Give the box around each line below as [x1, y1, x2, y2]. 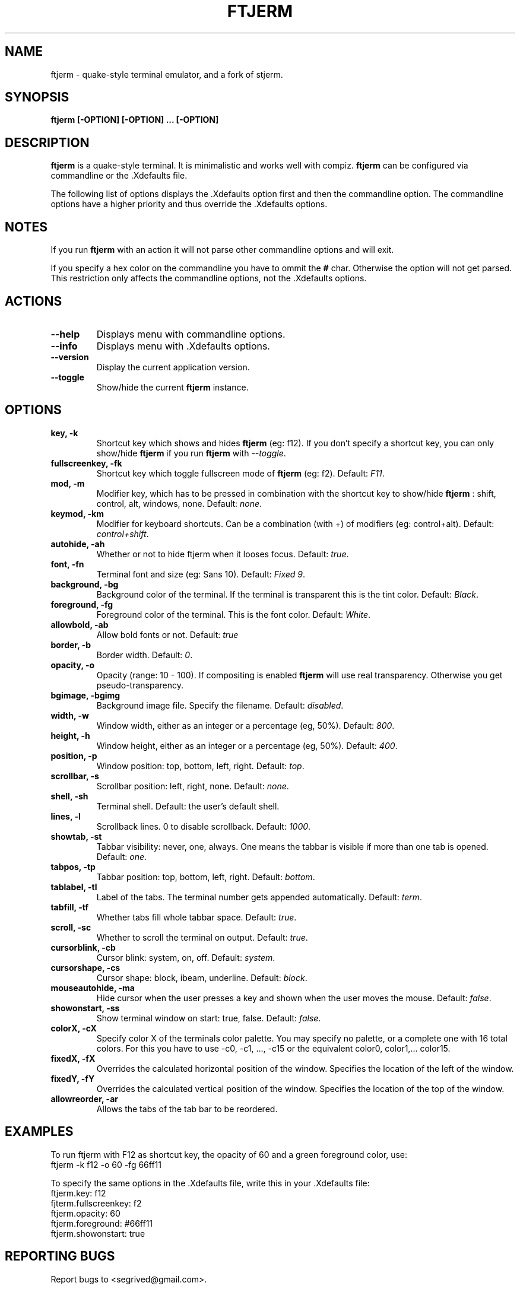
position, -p [50, 750, 97, 761]
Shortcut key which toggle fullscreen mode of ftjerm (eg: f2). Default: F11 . [96, 468, 385, 478]
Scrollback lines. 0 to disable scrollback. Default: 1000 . [96, 821, 311, 831]
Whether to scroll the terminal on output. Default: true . [96, 932, 308, 942]
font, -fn [50, 558, 84, 569]
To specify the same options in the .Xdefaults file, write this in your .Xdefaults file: [50, 1177, 370, 1188]
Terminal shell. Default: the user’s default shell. [96, 801, 280, 811]
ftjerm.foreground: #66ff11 [50, 1218, 153, 1228]
